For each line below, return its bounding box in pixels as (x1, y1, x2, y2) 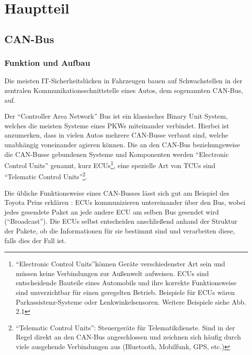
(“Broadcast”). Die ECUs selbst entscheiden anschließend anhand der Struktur (4, 216, 237, 226)
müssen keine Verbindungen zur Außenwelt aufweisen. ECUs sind (15, 268, 209, 278)
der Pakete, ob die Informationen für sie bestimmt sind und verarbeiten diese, (4, 226, 235, 235)
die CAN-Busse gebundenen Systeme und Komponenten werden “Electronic (4, 149, 229, 159)
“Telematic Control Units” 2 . (4, 170, 88, 182)
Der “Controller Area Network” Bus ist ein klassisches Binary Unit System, (4, 111, 228, 121)
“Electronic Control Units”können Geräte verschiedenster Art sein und (15, 259, 225, 269)
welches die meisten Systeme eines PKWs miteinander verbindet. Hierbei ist (4, 120, 229, 130)
